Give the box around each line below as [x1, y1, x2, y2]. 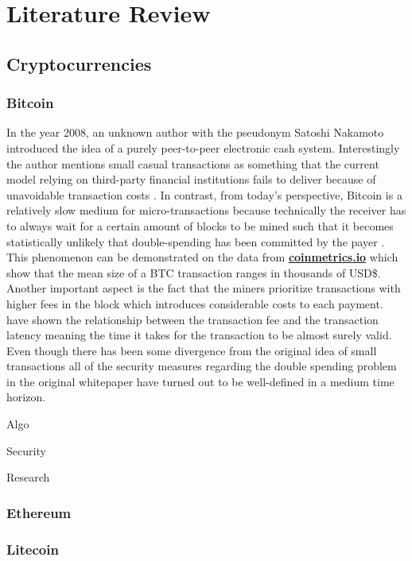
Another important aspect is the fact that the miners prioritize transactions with [6, 280, 401, 296]
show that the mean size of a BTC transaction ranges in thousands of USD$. [6, 264, 381, 280]
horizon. [6, 389, 46, 405]
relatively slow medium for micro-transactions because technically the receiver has [6, 202, 406, 219]
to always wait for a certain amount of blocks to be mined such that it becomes [6, 217, 394, 234]
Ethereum [6, 502, 72, 522]
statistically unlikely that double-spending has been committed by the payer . [6, 233, 385, 250]
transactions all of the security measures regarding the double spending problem [6, 358, 397, 374]
